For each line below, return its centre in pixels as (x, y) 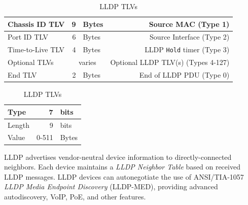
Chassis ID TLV (36, 24)
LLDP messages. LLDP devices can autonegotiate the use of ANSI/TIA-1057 (124, 176)
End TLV (22, 75)
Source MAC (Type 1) (189, 24)
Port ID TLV (28, 37)
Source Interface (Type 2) (190, 37)
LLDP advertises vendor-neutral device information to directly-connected (118, 157)
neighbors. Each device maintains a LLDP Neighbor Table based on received (122, 167)
